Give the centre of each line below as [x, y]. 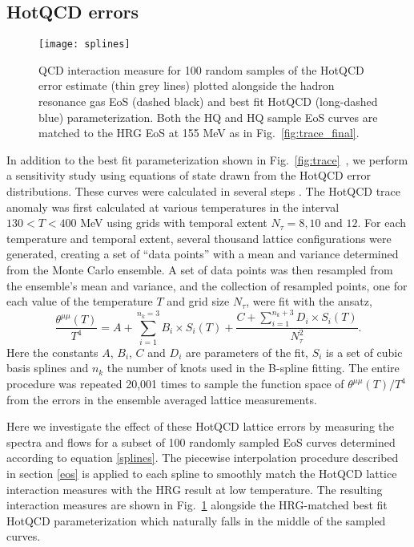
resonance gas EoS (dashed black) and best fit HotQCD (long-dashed [208, 101]
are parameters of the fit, [247, 352]
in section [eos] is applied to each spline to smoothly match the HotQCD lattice [202, 473]
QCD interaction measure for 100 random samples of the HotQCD [201, 69]
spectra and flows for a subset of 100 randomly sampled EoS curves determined [201, 442]
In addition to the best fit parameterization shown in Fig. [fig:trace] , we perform [207, 159]
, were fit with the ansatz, [309, 301]
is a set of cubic [364, 352]
